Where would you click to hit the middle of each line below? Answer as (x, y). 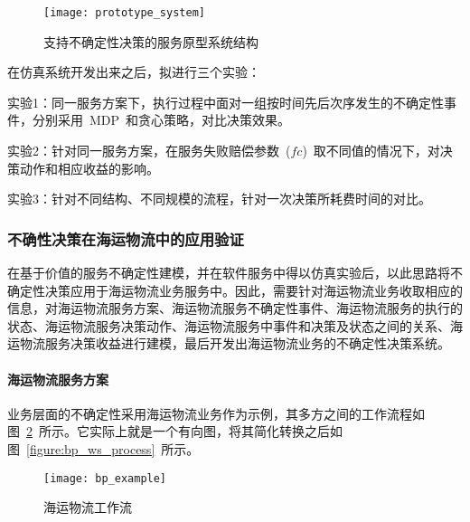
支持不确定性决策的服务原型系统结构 (151, 41)
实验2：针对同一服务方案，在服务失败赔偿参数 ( (149, 151)
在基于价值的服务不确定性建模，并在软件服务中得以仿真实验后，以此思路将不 (235, 273)
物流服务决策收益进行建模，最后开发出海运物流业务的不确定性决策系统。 (235, 343)
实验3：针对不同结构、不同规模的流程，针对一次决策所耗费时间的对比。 (219, 199)
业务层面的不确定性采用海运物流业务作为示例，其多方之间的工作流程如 (216, 413)
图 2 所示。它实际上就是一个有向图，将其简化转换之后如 (175, 431)
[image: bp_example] (105, 478)
